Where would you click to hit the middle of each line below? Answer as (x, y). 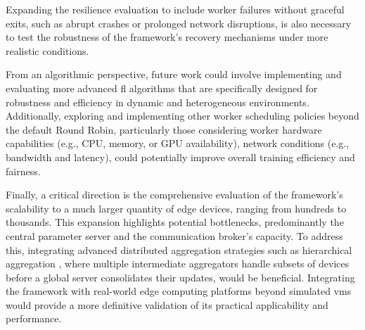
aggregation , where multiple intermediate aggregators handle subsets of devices (178, 264)
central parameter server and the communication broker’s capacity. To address (174, 235)
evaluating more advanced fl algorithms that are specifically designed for (162, 88)
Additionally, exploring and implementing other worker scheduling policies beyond (182, 116)
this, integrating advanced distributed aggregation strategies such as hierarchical (179, 249)
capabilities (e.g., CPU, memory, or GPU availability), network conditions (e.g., (178, 143)
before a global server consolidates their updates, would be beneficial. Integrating (180, 277)
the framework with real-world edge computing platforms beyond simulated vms (179, 291)
